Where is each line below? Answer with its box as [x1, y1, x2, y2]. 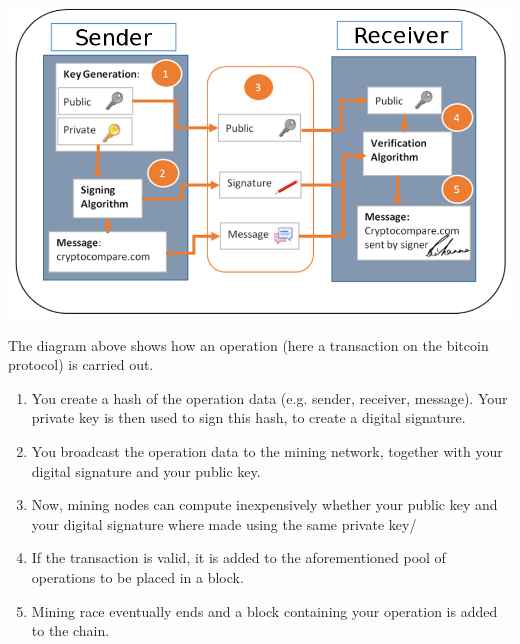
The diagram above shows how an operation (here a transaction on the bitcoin [8, 334, 489, 355]
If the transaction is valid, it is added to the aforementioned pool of [31, 547, 446, 568]
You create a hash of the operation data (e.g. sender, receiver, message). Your [31, 387, 508, 408]
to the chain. [31, 620, 110, 641]
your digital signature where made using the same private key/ [31, 513, 417, 534]
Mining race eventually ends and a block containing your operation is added [31, 600, 498, 621]
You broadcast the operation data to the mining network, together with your [31, 440, 503, 461]
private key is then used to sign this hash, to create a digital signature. [31, 407, 466, 428]
